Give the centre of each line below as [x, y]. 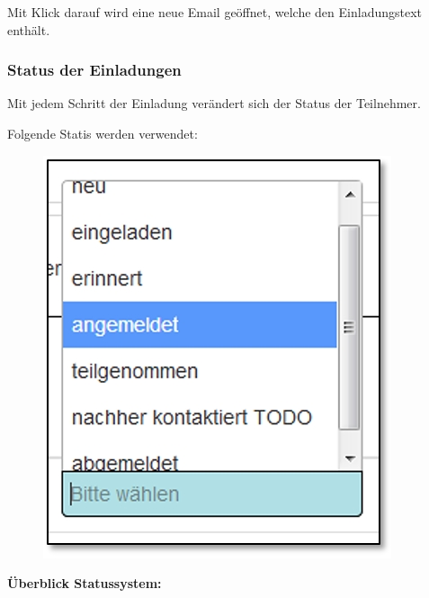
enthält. [29, 29]
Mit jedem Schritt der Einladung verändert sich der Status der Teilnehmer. [214, 103]
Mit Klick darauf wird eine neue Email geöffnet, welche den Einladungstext [215, 12]
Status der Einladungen [94, 70]
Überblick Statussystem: [85, 583]
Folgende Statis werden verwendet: [103, 133]
